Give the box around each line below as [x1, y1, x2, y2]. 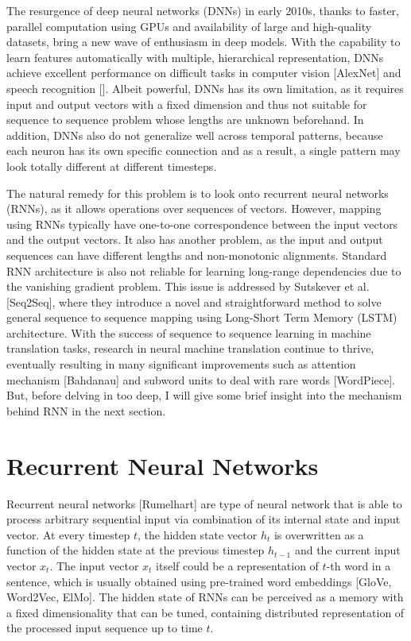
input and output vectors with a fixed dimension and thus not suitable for [6, 95, 367, 112]
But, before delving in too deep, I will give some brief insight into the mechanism [6, 387, 402, 404]
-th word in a [326, 557, 391, 573]
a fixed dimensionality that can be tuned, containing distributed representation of [6, 604, 405, 620]
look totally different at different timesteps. [6, 157, 217, 174]
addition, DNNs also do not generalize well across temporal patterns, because [6, 126, 383, 143]
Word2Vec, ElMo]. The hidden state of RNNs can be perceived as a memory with [6, 589, 404, 605]
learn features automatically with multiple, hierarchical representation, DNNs [6, 48, 384, 65]
